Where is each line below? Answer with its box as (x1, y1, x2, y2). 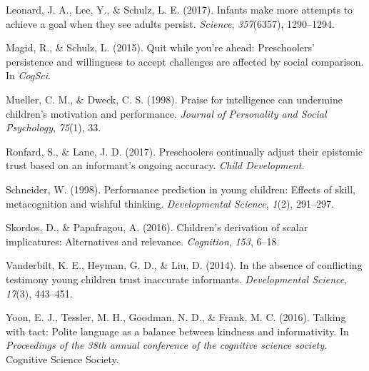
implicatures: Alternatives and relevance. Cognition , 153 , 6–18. (6, 233, 280, 248)
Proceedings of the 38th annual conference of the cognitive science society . (6, 337, 327, 352)
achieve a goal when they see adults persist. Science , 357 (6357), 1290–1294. (6, 16, 335, 31)
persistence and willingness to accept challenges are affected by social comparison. (6, 54, 364, 68)
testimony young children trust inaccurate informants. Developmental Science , (6, 271, 348, 286)
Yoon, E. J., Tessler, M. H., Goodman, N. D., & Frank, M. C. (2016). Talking (6, 310, 346, 325)
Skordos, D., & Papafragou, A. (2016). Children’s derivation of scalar (6, 220, 308, 235)
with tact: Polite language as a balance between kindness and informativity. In (6, 323, 349, 338)
